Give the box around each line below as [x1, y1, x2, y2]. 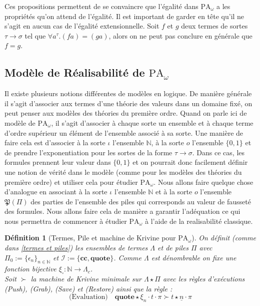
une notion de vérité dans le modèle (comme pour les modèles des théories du [4, 166, 242, 177]
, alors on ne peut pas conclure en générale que [108, 30, 252, 41]
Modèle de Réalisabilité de [4, 65, 145, 80]
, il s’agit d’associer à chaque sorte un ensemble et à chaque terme [51, 117, 253, 128]
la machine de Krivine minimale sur [30, 273, 141, 284]
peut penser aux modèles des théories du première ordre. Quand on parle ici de [4, 108, 247, 118]
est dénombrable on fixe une [151, 252, 236, 262]
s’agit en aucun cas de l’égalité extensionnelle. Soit [4, 21, 159, 31]
